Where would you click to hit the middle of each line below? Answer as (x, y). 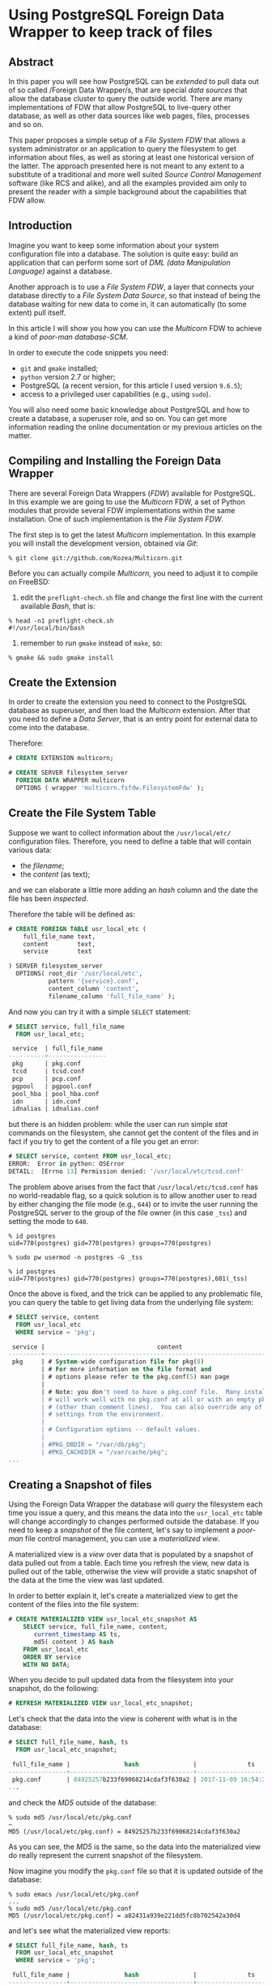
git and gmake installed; (59, 368)
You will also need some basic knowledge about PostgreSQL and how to (129, 410)
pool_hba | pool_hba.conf (55, 1094)
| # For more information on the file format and (126, 1370)
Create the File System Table (82, 813)
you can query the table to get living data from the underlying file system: (131, 1302)
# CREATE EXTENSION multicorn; (61, 759)
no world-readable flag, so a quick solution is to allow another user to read (133, 1195)
